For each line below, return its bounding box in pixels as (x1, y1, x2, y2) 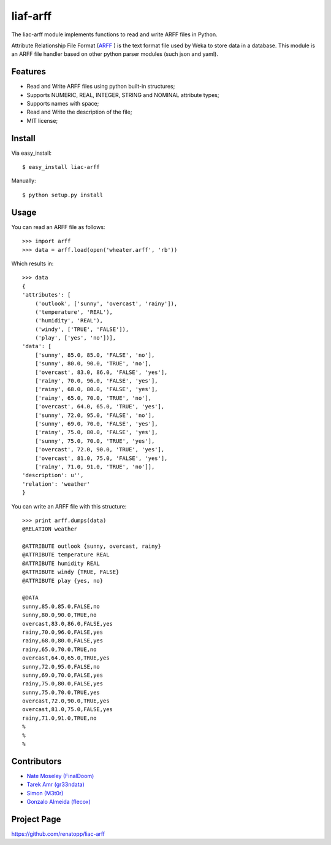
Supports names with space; (26, 100, 99, 107)
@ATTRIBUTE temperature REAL (22, 551, 110, 558)
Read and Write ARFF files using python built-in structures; (26, 83, 175, 90)
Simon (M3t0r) (26, 789, 64, 796)
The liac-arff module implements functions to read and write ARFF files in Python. (11, 31, 218, 38)
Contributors (11, 756, 62, 766)
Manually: (11, 177, 36, 184)
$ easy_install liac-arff (22, 163, 101, 171)
